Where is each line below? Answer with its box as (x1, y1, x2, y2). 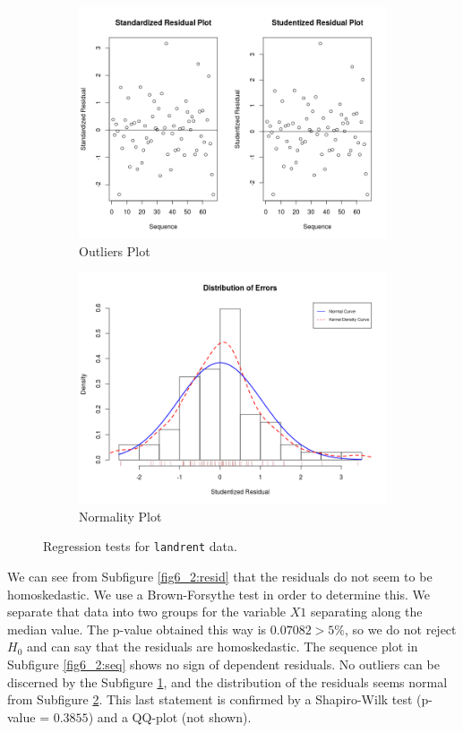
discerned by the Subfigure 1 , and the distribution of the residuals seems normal (7, 672, 448, 691)
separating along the (310, 602, 423, 621)
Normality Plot (79, 506, 162, 525)
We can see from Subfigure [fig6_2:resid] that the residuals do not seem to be (7, 567, 433, 586)
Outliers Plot (79, 241, 150, 260)
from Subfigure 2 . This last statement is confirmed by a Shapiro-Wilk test (7, 690, 413, 709)
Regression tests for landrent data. (43, 537, 237, 556)
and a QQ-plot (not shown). (97, 707, 252, 726)
